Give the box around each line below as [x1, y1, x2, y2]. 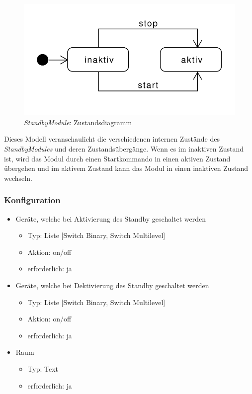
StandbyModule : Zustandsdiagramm [24, 117, 132, 127]
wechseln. [4, 172, 32, 183]
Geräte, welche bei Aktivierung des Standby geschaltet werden [15, 213, 206, 224]
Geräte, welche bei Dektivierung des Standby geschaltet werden [15, 280, 209, 290]
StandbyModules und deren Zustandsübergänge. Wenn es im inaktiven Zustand [4, 144, 244, 154]
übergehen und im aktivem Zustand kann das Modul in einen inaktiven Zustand [4, 163, 249, 173]
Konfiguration [4, 194, 61, 206]
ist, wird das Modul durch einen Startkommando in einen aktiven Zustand [4, 153, 231, 163]
